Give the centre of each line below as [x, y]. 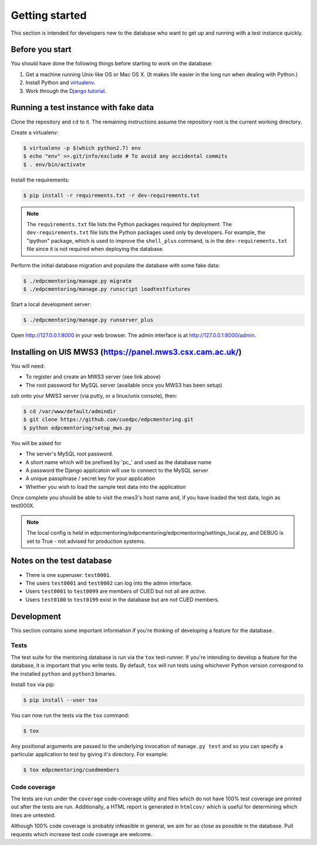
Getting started [49, 15]
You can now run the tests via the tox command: [70, 715]
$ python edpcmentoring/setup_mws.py [77, 428]
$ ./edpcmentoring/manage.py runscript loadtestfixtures [107, 289]
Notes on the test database [61, 561]
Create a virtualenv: [35, 132]
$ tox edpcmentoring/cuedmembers [71, 770]
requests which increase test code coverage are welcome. [82, 834]
